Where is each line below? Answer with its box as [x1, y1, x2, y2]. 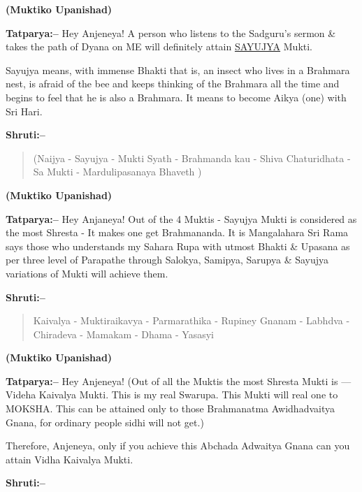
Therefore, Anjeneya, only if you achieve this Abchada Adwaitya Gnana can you [6, 438, 350, 453]
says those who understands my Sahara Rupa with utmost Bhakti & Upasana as [6, 238, 350, 253]
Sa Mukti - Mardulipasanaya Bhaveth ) [33, 164, 202, 179]
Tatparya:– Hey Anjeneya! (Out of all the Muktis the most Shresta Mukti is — [6, 373, 352, 388]
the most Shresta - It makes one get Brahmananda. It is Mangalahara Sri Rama [6, 225, 349, 240]
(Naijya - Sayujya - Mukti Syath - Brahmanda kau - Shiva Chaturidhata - [33, 150, 351, 165]
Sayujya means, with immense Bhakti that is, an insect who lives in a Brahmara [6, 62, 350, 77]
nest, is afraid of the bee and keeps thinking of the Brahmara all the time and [6, 76, 340, 91]
